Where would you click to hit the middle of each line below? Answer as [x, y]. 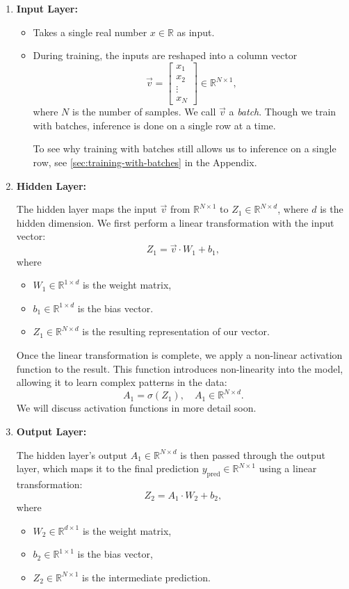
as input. [196, 32]
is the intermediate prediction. [146, 577]
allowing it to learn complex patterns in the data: [122, 382]
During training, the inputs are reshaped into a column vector [165, 55]
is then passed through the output [253, 454]
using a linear [288, 468]
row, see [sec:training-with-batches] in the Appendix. [145, 162]
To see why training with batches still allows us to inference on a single [185, 148]
